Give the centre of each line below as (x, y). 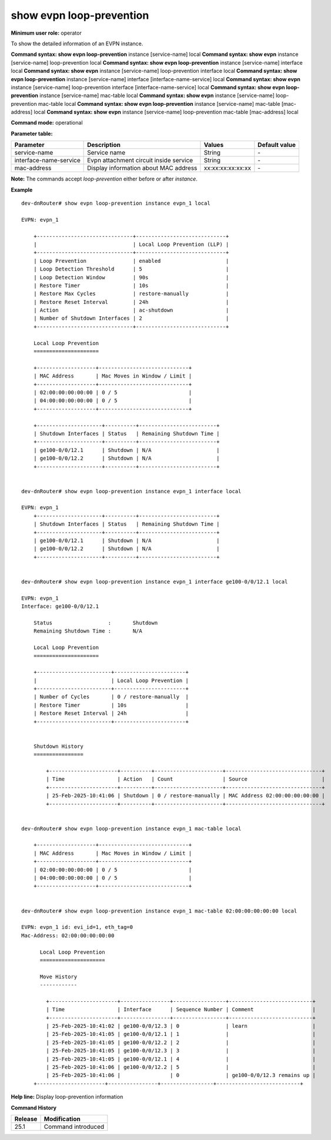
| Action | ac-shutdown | (131, 310)
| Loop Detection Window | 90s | (131, 277)
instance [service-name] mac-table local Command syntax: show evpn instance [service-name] (157, 96)
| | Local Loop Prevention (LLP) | (131, 244)
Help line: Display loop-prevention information (67, 1097)
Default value (277, 145)
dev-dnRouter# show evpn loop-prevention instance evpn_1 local (116, 203)
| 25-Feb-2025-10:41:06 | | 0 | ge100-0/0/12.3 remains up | (181, 1075)
